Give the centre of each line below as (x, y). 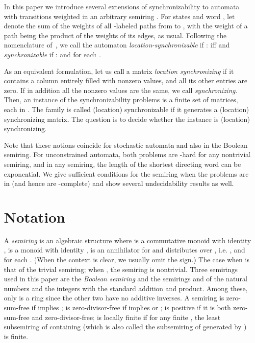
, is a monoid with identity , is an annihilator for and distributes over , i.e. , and (125, 250)
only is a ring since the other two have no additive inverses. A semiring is (114, 298)
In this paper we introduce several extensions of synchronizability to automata (122, 6)
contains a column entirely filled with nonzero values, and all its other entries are (126, 80)
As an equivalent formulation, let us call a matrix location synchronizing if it (119, 71)
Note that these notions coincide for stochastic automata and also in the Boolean (126, 145)
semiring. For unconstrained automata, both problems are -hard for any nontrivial (127, 154)
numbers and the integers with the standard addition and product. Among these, (126, 288)
